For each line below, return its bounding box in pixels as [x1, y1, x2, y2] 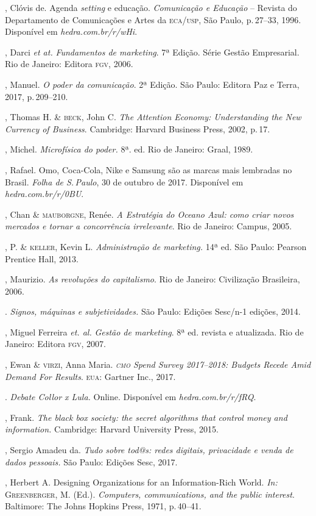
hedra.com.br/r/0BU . [5, 187, 84, 200]
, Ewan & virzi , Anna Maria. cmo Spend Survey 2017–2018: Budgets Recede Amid [5, 358, 311, 371]
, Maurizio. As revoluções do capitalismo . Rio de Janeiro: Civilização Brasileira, [5, 273, 300, 285]
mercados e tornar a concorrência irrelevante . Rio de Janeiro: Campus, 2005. [5, 220, 292, 232]
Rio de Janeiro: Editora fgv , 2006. [5, 57, 133, 70]
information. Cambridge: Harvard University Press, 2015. [5, 423, 219, 435]
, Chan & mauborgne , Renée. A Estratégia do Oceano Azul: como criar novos [5, 207, 294, 220]
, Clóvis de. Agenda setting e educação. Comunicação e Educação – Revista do [5, 1, 297, 13]
